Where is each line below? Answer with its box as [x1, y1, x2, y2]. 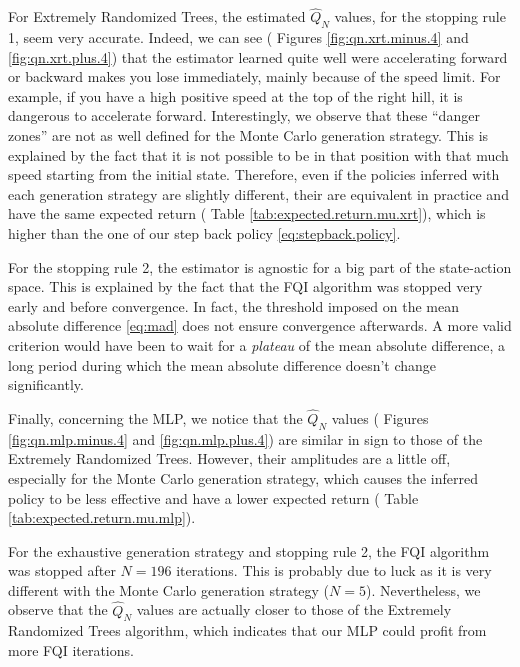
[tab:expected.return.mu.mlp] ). [8, 507, 196, 528]
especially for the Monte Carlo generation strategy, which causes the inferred [8, 467, 478, 488]
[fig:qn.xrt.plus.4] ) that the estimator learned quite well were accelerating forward [8, 46, 508, 67]
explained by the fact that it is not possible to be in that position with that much [8, 144, 509, 165]
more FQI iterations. [8, 640, 134, 661]
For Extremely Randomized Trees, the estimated [8, 6, 306, 27]
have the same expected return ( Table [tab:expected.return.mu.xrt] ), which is [8, 203, 486, 224]
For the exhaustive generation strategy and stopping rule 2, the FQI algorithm [8, 540, 490, 561]
